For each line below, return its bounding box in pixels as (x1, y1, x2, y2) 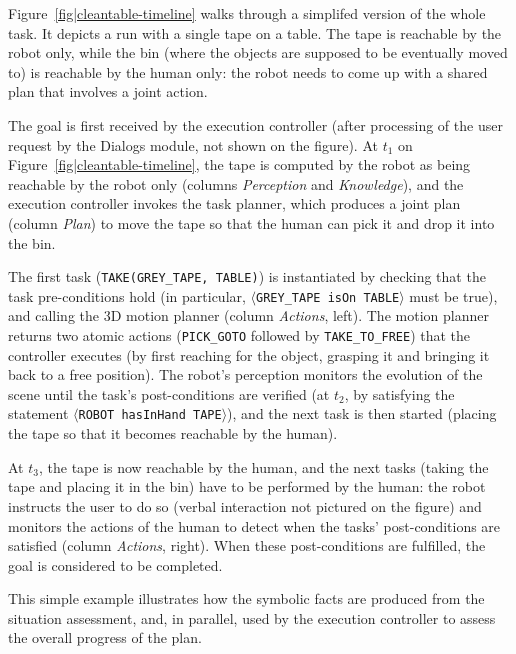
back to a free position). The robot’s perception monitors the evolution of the (8, 364, 483, 385)
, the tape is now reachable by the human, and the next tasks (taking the (38, 456, 489, 477)
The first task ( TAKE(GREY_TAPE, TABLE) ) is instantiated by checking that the (8, 266, 486, 287)
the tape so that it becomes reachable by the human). (8, 423, 338, 444)
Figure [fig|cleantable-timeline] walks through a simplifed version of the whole (8, 3, 486, 23)
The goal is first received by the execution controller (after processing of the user (8, 114, 503, 135)
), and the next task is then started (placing (227, 403, 497, 424)
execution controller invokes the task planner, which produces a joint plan (8, 193, 461, 214)
